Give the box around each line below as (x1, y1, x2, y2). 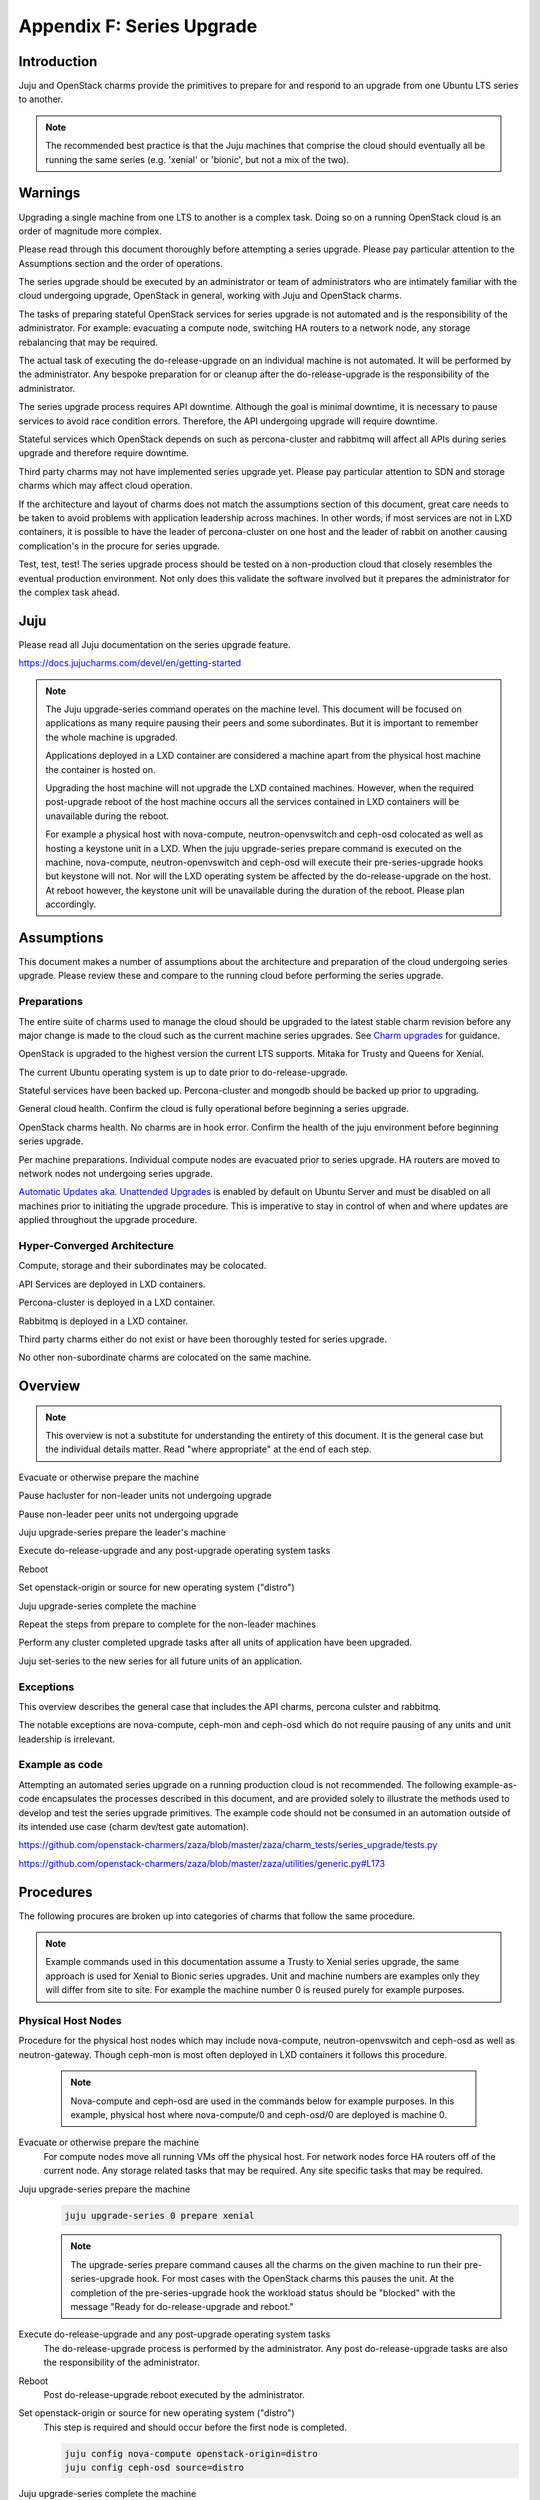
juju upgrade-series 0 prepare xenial (64, 2210, 255, 2221)
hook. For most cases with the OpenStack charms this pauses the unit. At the (136, 2273, 455, 2285)
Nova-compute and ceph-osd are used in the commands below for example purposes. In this (70, 2095, 455, 2107)
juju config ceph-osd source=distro (64, 2462, 245, 2474)
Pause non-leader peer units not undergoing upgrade (18, 1508, 239, 1520)
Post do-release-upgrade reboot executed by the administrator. (43, 2389, 305, 2400)
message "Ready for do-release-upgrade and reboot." (70, 2301, 294, 2313)
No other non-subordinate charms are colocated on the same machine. (18, 1351, 312, 1364)
